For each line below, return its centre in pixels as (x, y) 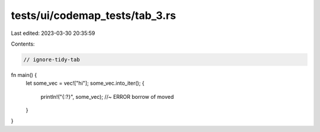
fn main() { (24, 75)
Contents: (23, 44)
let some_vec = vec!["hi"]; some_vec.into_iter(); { (85, 83)
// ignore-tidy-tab (52, 59)
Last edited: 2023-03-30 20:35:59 (53, 33)
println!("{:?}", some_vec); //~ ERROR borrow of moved (107, 96)
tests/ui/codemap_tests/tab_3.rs (93, 15)
